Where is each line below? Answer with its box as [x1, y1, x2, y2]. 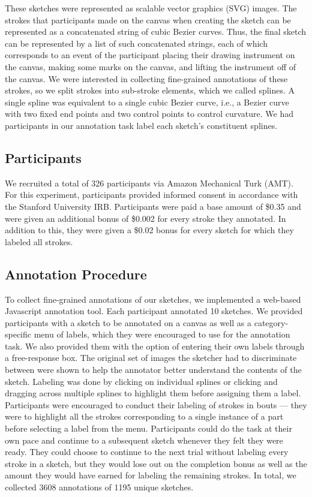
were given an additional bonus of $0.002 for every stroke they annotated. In [5, 212, 286, 224]
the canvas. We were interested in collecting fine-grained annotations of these [5, 72, 288, 85]
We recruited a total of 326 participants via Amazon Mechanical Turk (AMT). [5, 176, 293, 189]
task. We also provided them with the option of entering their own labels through [5, 339, 305, 352]
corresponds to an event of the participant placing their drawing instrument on [5, 49, 295, 61]
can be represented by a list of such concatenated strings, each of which [5, 37, 268, 49]
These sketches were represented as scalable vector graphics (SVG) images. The [5, 2, 297, 14]
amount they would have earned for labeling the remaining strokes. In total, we [5, 469, 296, 481]
